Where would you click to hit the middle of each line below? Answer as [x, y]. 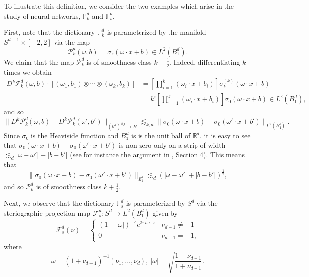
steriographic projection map [47, 212]
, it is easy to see [225, 135]
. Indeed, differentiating [205, 62]
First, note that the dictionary [50, 32]
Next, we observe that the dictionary [59, 203]
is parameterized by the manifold [156, 32]
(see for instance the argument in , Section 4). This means [157, 154]
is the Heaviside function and [75, 135]
